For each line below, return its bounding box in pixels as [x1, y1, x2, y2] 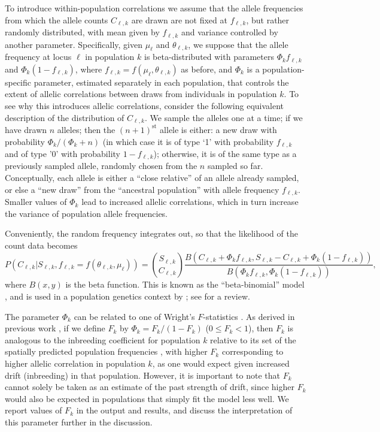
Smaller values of [5, 195, 67, 208]
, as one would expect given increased [152, 357, 290, 369]
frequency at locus [5, 50, 72, 63]
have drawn [5, 123, 47, 135]
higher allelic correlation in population [5, 357, 145, 369]
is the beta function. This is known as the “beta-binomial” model [65, 278, 305, 291]
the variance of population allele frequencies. [5, 207, 168, 219]
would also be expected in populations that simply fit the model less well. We [5, 392, 289, 404]
